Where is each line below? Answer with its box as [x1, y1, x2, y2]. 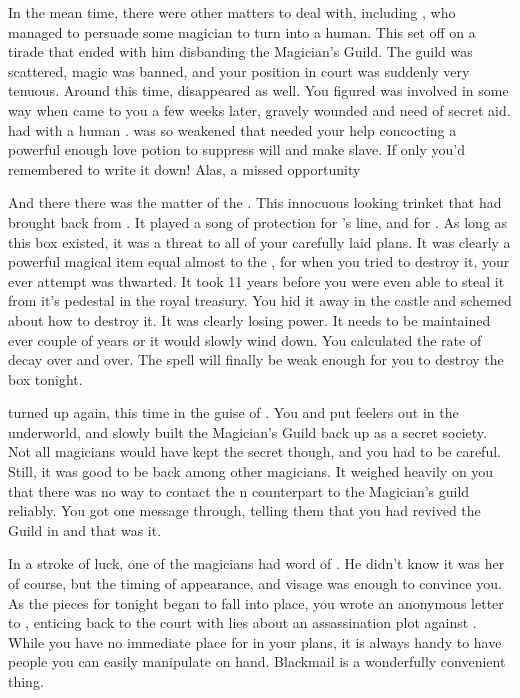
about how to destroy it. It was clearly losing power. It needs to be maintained [8, 309, 491, 330]
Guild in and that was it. [8, 519, 162, 540]
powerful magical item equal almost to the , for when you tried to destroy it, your [8, 251, 510, 272]
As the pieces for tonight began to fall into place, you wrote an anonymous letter [8, 592, 504, 613]
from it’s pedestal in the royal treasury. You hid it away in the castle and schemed [8, 290, 512, 311]
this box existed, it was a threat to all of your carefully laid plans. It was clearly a [8, 231, 511, 252]
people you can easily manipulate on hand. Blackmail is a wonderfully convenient [8, 651, 506, 672]
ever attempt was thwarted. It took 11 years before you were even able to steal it [8, 270, 505, 291]
